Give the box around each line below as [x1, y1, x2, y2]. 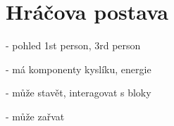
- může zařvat [6, 108, 65, 123]
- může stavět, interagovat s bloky [6, 85, 151, 100]
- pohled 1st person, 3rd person [6, 38, 141, 53]
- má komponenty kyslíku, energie [6, 61, 151, 76]
